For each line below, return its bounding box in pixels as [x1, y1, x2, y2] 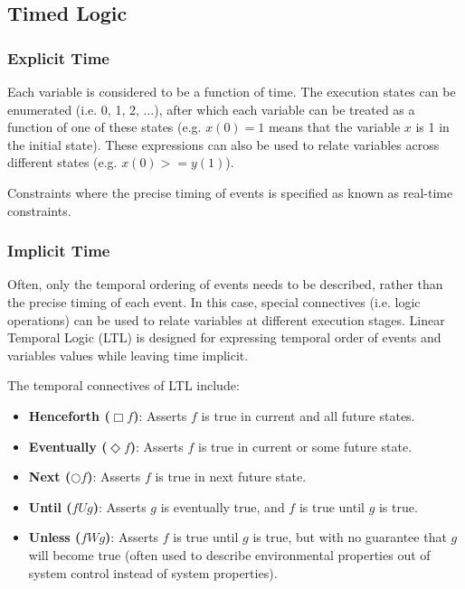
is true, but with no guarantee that [252, 528, 447, 547]
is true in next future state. [155, 467, 307, 486]
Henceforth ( [28, 406, 110, 425]
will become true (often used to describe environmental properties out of [28, 545, 431, 564]
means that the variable [268, 117, 401, 136]
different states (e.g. [7, 153, 118, 172]
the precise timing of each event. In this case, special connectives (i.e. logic [7, 292, 421, 311]
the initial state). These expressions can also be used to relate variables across [7, 135, 440, 154]
